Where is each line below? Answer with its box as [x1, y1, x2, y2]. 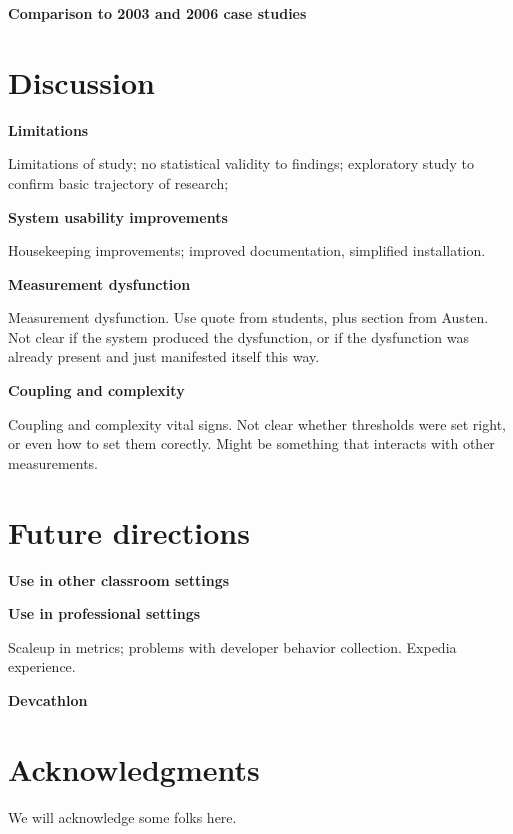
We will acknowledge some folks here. [8, 806, 237, 827]
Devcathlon [8, 689, 88, 710]
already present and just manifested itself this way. [8, 346, 320, 367]
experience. [8, 656, 76, 677]
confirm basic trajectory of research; [8, 172, 229, 193]
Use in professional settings [8, 603, 201, 624]
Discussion [8, 61, 155, 102]
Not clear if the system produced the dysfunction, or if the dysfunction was [8, 326, 469, 347]
